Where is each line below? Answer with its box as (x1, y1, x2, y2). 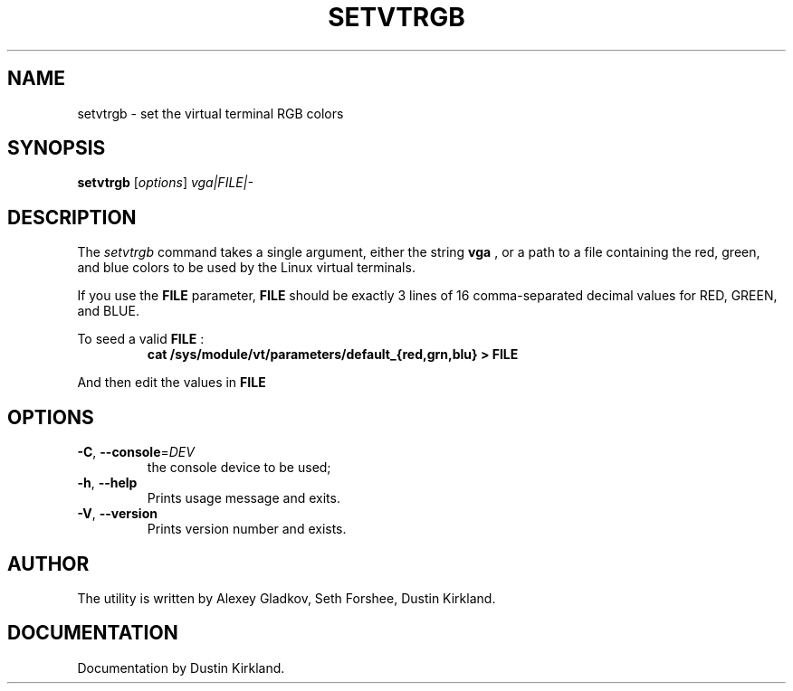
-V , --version (77, 506, 158, 522)
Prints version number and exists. (147, 521, 347, 537)
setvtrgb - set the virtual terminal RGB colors (77, 105, 344, 121)
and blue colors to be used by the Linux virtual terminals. (77, 260, 416, 276)
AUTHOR (7, 552, 90, 575)
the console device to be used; (147, 459, 331, 476)
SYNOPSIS (7, 137, 106, 160)
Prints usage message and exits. (147, 490, 340, 506)
